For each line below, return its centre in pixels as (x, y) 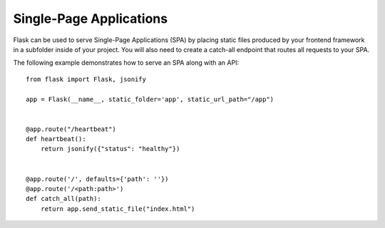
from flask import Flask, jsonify (86, 79)
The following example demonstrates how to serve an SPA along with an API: (126, 63)
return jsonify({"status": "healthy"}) (110, 149)
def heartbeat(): (56, 139)
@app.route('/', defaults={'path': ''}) (97, 179)
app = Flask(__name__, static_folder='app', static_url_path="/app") (150, 99)
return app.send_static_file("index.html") (118, 209)
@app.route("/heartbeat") (71, 129)
